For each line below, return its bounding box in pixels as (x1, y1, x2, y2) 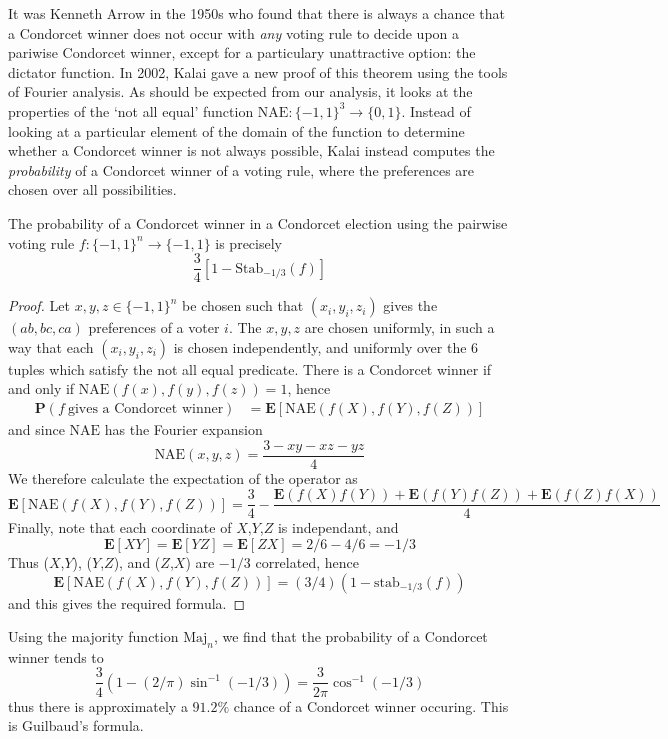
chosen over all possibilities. (8, 179, 177, 200)
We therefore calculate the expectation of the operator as (8, 467, 358, 488)
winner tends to (8, 646, 104, 667)
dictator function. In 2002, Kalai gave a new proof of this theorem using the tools (8, 61, 508, 82)
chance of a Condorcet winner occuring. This (233, 695, 509, 716)
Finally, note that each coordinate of (8, 517, 232, 538)
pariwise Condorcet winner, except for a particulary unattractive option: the (8, 42, 476, 63)
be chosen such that (182, 295, 304, 316)
